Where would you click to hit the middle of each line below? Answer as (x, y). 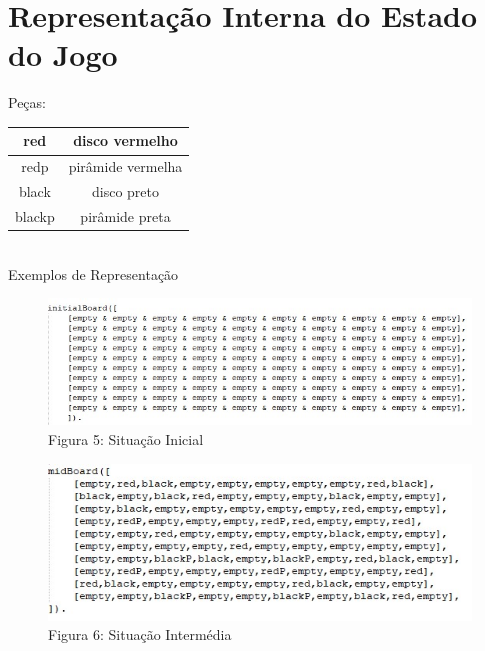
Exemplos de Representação (93, 273)
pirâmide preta (125, 215)
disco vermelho (125, 140)
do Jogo (63, 54)
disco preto (126, 191)
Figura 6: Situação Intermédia (140, 634)
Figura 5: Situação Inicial (126, 439)
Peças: (27, 102)
